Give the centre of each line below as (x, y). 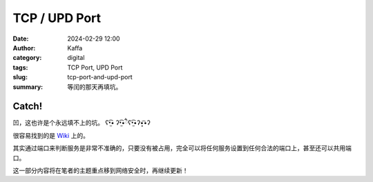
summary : (28, 87)
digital (76, 58)
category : (27, 58)
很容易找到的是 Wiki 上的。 (51, 135)
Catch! (28, 107)
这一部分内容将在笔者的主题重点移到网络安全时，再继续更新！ (101, 170)
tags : (20, 67)
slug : (20, 77)
